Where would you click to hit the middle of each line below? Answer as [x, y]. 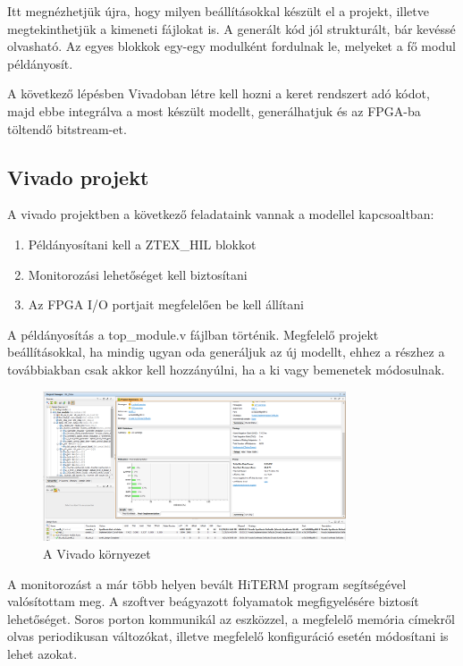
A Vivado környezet [97, 554]
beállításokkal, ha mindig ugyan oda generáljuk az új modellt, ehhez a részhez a [226, 352]
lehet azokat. [42, 654]
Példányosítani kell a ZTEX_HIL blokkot [142, 244]
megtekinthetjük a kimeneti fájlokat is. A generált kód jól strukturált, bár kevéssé [231, 28]
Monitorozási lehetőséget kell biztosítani [138, 274]
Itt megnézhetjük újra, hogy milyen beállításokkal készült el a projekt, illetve [218, 11]
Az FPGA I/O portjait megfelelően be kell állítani [166, 304]
